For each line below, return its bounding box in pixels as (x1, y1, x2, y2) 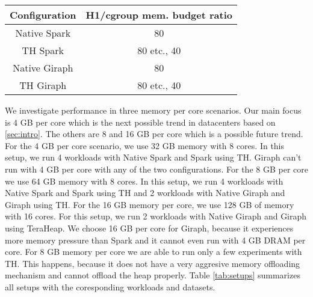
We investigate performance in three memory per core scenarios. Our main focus (5, 104, 302, 116)
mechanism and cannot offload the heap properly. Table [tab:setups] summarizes (5, 269, 300, 281)
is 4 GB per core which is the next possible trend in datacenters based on (5, 115, 276, 128)
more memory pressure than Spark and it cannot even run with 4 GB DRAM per (5, 233, 306, 246)
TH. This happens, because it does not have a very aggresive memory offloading (5, 257, 300, 269)
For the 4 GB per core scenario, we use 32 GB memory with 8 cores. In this (5, 139, 285, 152)
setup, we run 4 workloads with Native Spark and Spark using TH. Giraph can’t (5, 151, 302, 164)
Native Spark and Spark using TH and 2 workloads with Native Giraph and (5, 186, 285, 199)
